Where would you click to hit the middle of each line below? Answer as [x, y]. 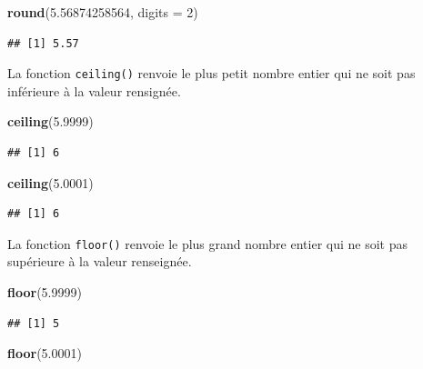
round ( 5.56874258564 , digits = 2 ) [103, 12]
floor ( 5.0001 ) [45, 353]
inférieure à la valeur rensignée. [94, 90]
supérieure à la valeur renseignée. [100, 261]
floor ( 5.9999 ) [45, 292]
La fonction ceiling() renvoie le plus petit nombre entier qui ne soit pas [211, 73]
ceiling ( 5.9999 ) [50, 121]
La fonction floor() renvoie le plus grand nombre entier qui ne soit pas [207, 243]
